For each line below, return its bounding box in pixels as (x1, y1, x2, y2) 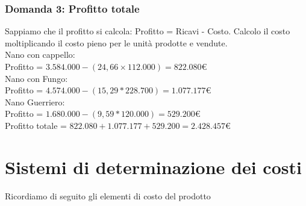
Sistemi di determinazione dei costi (5, 154, 302, 179)
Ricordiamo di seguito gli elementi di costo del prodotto (5, 189, 211, 202)
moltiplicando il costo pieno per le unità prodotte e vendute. (5, 36, 228, 49)
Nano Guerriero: (5, 95, 65, 108)
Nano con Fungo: (5, 72, 68, 84)
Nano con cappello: (5, 48, 75, 61)
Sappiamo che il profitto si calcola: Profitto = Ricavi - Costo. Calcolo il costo (5, 25, 290, 37)
